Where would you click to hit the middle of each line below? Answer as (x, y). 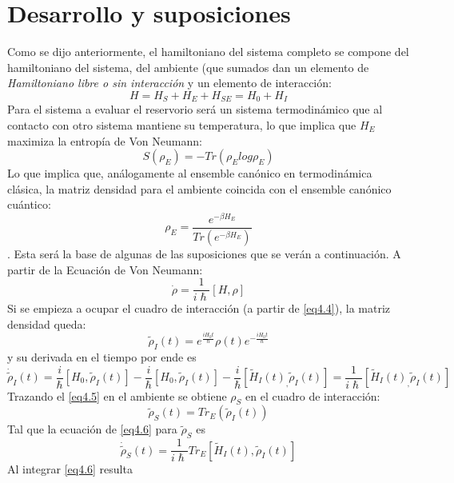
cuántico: (29, 204)
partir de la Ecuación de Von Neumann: (105, 269)
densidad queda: (47, 323)
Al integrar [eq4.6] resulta (70, 469)
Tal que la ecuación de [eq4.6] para (92, 429)
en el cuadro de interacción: (313, 395)
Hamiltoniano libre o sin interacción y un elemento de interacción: (169, 83)
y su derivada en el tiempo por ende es (102, 356)
